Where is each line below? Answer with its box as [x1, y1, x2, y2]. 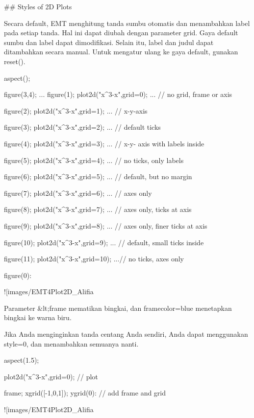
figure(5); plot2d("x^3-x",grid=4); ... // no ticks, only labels [4, 155, 184, 165]
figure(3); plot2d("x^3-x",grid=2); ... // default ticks [4, 122, 161, 132]
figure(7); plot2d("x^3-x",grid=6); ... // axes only [4, 187, 152, 198]
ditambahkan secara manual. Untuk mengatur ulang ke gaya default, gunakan [4, 46, 238, 57]
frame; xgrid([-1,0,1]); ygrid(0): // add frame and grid [4, 388, 166, 398]
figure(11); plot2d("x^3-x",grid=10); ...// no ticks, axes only [4, 254, 184, 264]
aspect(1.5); [4, 355, 39, 365]
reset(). [4, 56, 25, 66]
